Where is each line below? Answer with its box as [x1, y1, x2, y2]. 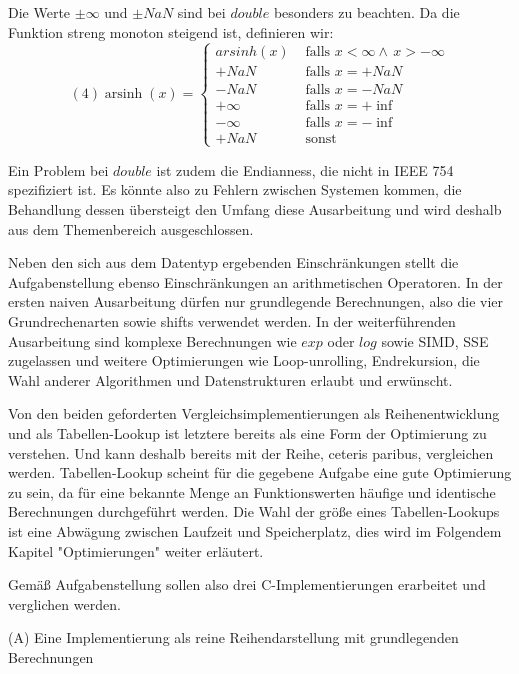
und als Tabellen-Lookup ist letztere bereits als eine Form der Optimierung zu [8, 423, 487, 443]
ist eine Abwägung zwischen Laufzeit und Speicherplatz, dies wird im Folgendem [8, 520, 502, 541]
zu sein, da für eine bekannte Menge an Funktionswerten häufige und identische [8, 481, 496, 502]
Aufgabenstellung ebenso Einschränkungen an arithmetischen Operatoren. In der [8, 271, 503, 292]
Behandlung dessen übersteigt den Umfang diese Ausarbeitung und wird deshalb [8, 199, 502, 220]
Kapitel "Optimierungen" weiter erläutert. [8, 540, 264, 561]
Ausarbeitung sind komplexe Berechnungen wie [8, 330, 297, 351]
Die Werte [8, 2, 71, 22]
